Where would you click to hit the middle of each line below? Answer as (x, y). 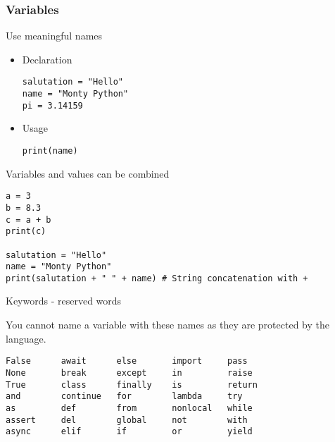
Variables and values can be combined (88, 173)
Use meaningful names (54, 36)
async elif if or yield (129, 432)
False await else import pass (127, 361)
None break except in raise (129, 373)
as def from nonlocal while (129, 408)
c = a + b (29, 220)
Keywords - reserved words (64, 301)
